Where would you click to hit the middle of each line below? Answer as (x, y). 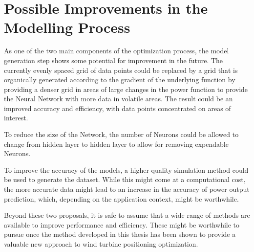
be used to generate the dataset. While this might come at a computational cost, (125, 179)
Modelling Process (67, 27)
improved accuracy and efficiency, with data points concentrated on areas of (117, 108)
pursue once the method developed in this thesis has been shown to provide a (120, 234)
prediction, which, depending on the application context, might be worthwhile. (121, 198)
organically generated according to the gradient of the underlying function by (120, 80)
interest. (16, 118)
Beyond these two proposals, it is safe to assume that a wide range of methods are (127, 215)
